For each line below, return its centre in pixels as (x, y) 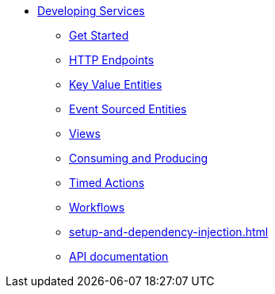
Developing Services (91, 11)
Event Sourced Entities (128, 109)
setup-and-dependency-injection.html (169, 232)
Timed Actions (107, 183)
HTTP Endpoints (112, 60)
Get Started (99, 35)
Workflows (97, 207)
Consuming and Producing (139, 158)
